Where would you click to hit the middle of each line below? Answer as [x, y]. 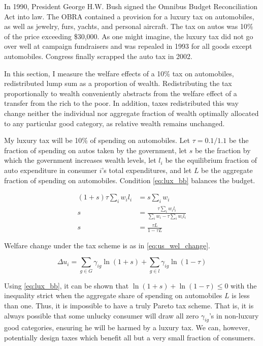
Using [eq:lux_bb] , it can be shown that [67, 285]
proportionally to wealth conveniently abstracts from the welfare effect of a [121, 93]
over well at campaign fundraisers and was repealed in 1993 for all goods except [128, 46]
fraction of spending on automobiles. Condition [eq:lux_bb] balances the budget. [130, 180]
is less [241, 295]
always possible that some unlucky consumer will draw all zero [102, 315]
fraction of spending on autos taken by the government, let [95, 150]
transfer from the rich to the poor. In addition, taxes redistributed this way [121, 103]
